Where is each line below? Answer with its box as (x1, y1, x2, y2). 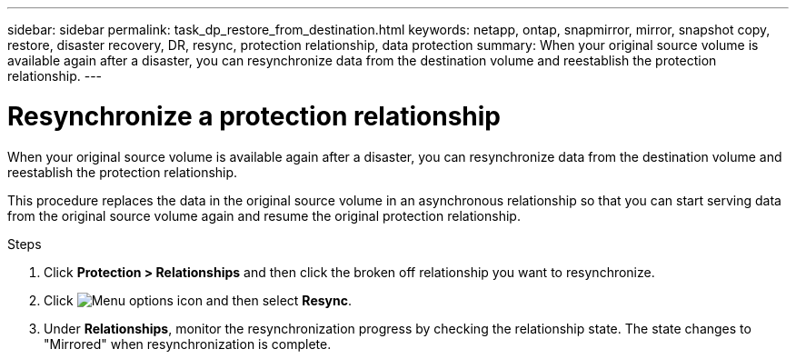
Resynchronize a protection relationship (7, 100, 501, 132)
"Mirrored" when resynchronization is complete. (44, 335, 332, 352)
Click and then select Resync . (44, 292, 352, 308)
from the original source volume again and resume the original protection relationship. (7, 207, 521, 224)
